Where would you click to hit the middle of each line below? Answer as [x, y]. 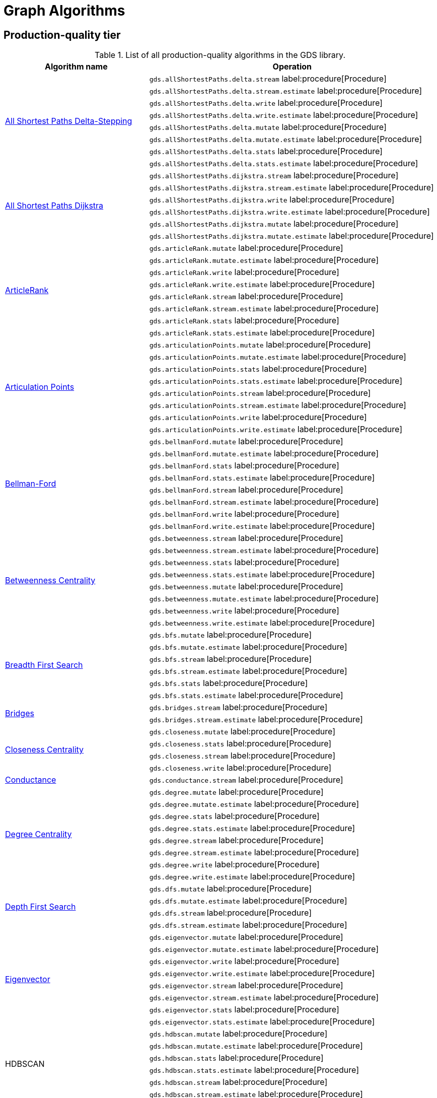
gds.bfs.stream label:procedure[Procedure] [231, 659]
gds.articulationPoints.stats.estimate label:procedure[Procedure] [276, 381]
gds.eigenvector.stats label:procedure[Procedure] [244, 1010]
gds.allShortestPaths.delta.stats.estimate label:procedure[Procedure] [284, 163]
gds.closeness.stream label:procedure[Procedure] [242, 756]
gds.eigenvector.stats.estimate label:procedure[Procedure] [262, 1022]
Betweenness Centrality [50, 580]
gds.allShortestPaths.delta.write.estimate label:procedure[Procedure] [284, 115]
